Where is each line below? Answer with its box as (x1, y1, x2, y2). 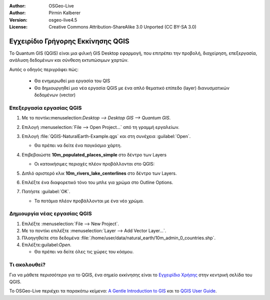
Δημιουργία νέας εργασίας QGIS (9, 210, 92, 217)
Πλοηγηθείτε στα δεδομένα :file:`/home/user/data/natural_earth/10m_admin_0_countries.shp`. (21, 235, 216, 241)
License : (9, 24, 27, 30)
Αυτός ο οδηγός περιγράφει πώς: (9, 66, 79, 72)
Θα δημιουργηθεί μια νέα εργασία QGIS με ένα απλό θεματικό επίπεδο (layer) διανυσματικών (34, 85, 229, 91)
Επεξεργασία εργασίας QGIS (9, 104, 82, 111)
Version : (9, 17, 27, 23)
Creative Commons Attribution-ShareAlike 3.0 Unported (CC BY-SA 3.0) (48, 24, 197, 30)
